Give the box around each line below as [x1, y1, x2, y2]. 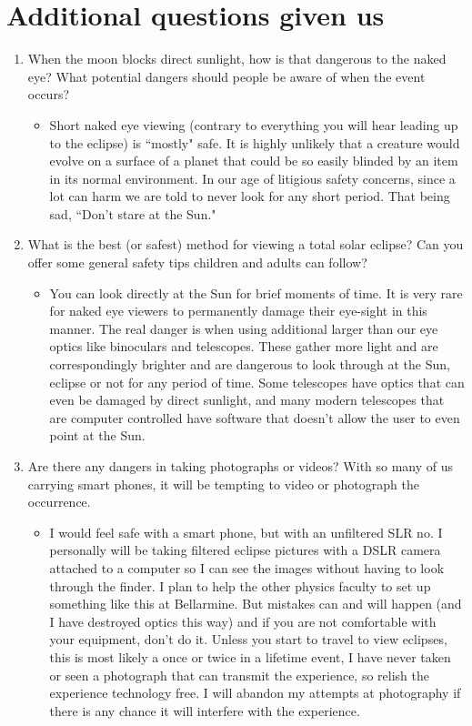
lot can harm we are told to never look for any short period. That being [49, 187, 450, 206]
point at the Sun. [49, 426, 146, 445]
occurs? [27, 85, 70, 104]
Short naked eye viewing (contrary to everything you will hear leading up [49, 115, 458, 134]
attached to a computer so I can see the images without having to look [49, 558, 445, 577]
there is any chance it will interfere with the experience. [49, 701, 360, 720]
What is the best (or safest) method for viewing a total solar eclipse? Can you [27, 235, 464, 254]
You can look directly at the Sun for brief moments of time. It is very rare [49, 283, 463, 302]
